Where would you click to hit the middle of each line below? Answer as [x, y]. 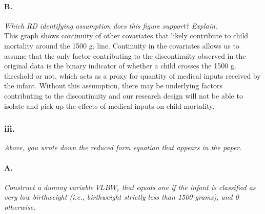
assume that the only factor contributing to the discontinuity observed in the [125, 55]
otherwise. [20, 207]
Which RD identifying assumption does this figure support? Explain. [111, 25]
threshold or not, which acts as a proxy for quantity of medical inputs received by [132, 75]
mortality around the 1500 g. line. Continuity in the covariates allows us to [122, 45]
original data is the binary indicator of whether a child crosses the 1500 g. [120, 66]
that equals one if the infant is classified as [189, 187]
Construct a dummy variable [49, 187]
